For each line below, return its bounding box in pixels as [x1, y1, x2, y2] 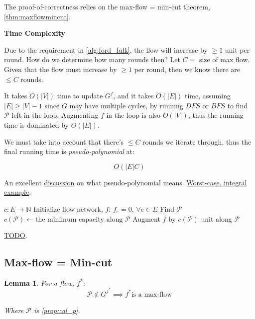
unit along [201, 213, 232, 224]
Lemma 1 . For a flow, [4, 277, 74, 288]
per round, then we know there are [134, 64, 241, 74]
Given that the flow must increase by [4, 64, 117, 74]
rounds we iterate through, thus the [142, 136, 252, 147]
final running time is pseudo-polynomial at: [4, 146, 134, 157]
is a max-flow [131, 291, 172, 298]
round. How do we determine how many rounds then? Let [4, 54, 180, 65]
